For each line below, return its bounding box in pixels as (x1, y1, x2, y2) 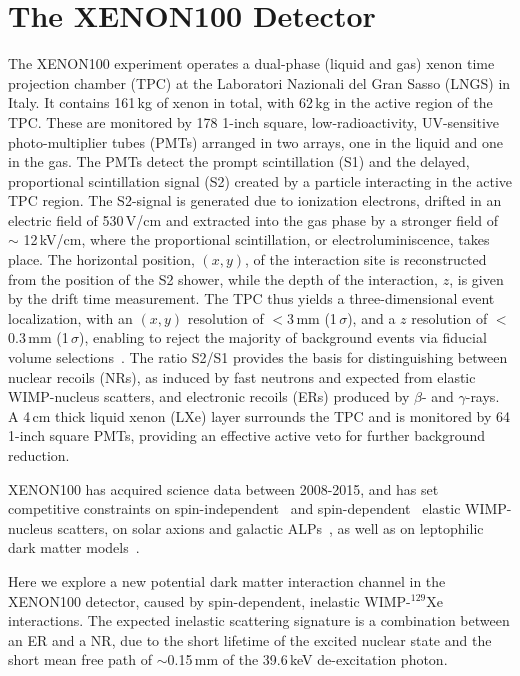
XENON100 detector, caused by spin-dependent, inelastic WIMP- (8, 590, 411, 611)
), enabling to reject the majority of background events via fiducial (79, 327, 487, 348)
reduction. (8, 445, 70, 465)
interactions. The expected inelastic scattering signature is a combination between (8, 610, 510, 631)
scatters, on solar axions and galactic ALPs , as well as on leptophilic (57, 517, 484, 538)
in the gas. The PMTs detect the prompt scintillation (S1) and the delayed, (8, 151, 470, 172)
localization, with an (8, 307, 133, 328)
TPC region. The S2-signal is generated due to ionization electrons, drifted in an (8, 190, 502, 211)
